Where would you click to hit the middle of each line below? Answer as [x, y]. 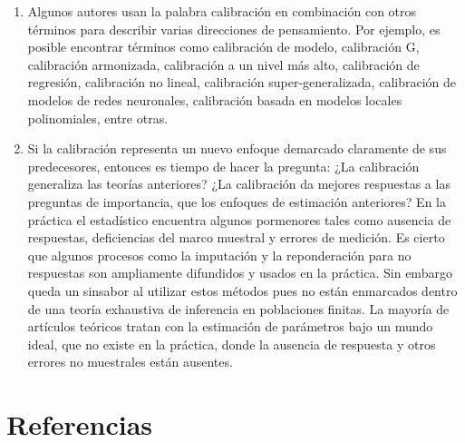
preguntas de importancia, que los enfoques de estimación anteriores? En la [237, 201]
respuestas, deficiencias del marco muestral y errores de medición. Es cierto [236, 237]
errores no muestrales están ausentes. [130, 362]
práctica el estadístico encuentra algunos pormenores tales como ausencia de [239, 219]
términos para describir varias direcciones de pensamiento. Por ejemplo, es [234, 29]
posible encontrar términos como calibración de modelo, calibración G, [223, 47]
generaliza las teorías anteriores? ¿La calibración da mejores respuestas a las [239, 184]
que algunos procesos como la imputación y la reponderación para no [219, 255]
